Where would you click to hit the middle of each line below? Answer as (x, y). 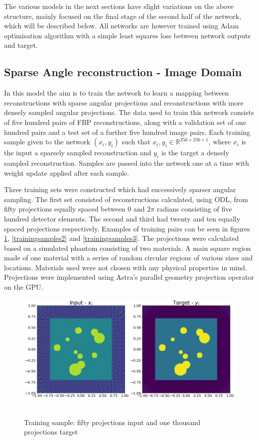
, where (220, 142)
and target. (21, 45)
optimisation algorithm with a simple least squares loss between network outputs (127, 35)
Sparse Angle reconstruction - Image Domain (123, 72)
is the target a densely (195, 153)
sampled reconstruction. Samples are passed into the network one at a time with (127, 163)
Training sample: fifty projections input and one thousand (112, 422)
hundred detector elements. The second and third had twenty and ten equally (122, 218)
